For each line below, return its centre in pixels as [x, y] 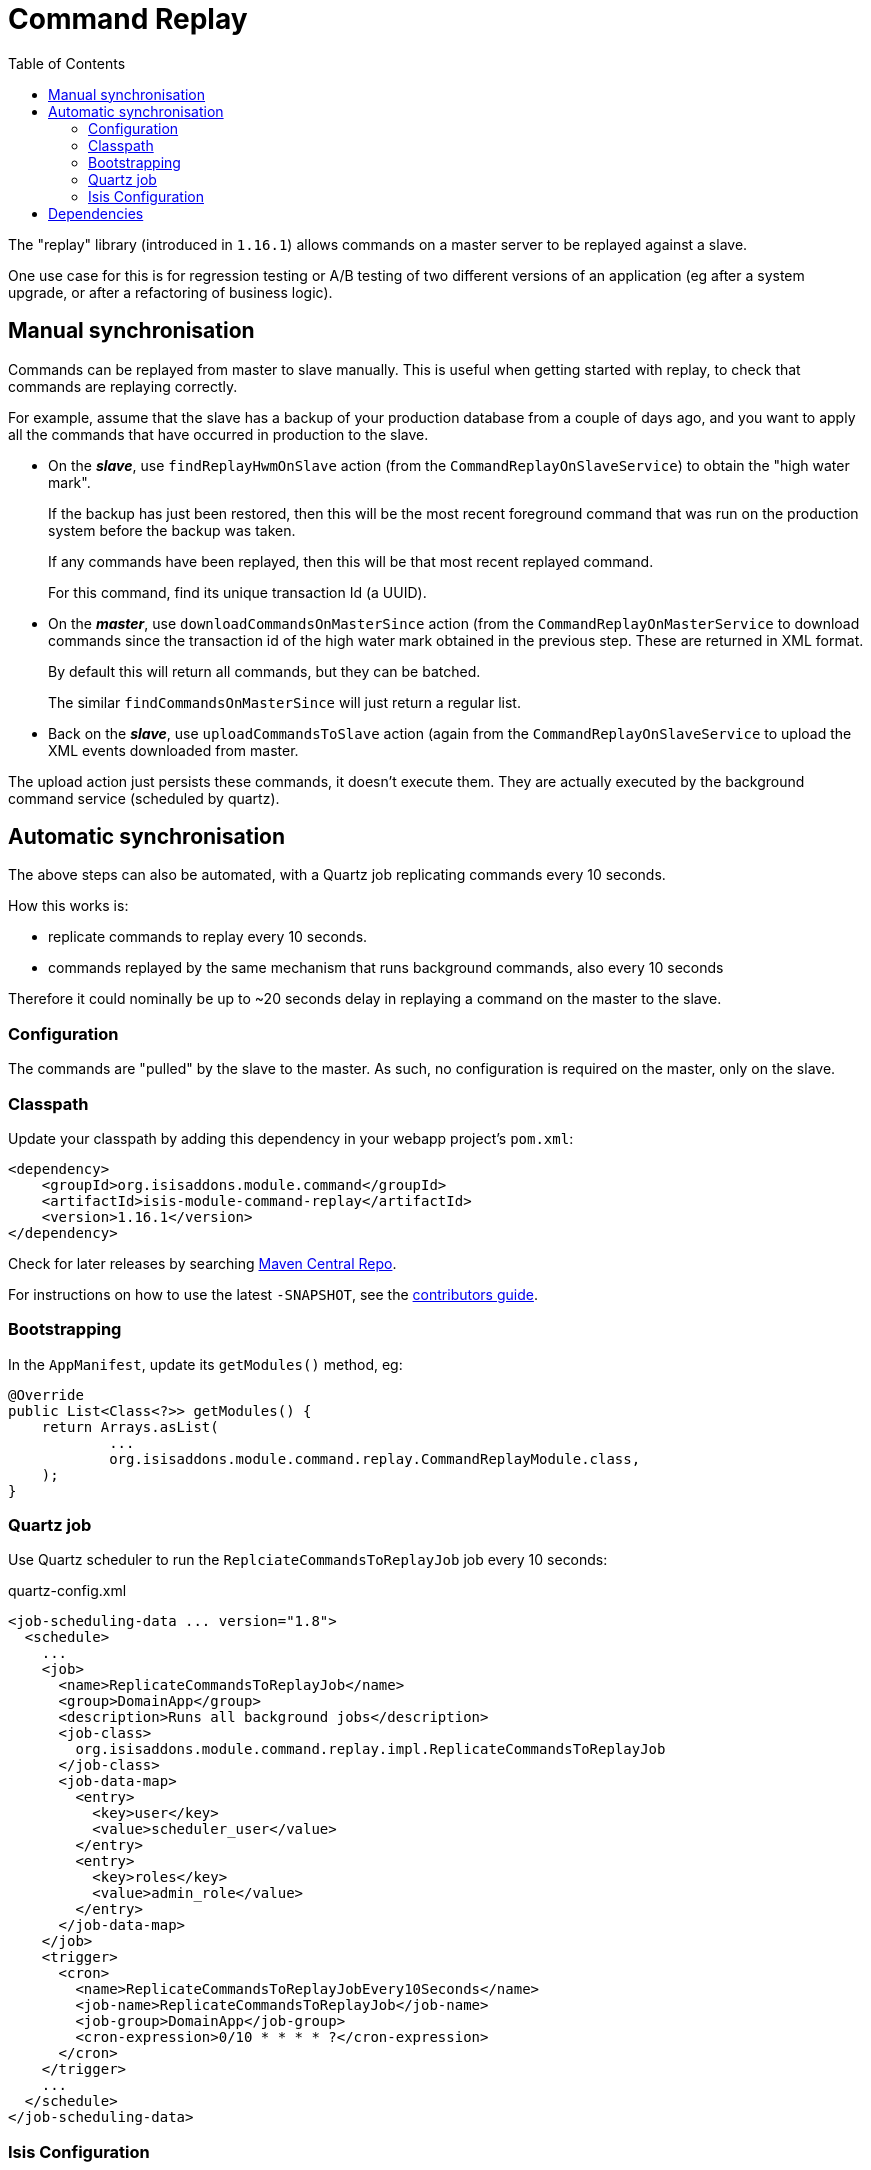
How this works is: [68, 906]
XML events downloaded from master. [173, 750]
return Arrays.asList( [130, 1426]
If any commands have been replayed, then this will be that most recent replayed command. [351, 561]
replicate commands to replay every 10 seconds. [208, 937]
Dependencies [96, 213]
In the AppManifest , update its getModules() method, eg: [205, 1364]
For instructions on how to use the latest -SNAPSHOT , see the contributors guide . [273, 1294]
